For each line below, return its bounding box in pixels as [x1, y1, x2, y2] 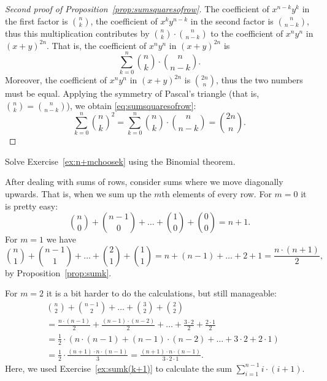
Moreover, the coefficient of [5, 74, 107, 86]
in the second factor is [190, 14, 274, 27]
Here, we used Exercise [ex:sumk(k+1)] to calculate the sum [5, 361, 232, 374]
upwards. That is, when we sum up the [5, 187, 152, 200]
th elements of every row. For [161, 187, 272, 200]
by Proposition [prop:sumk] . [5, 266, 112, 279]
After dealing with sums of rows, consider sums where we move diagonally [5, 175, 283, 188]
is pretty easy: [5, 199, 58, 212]
